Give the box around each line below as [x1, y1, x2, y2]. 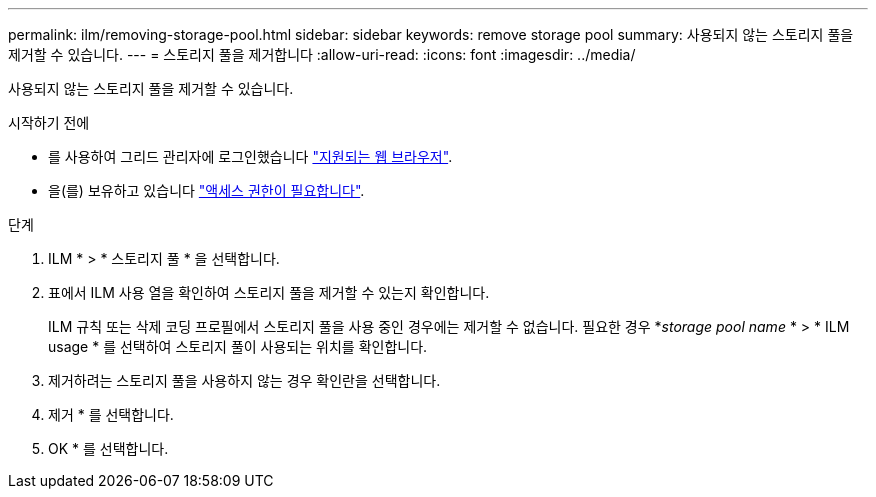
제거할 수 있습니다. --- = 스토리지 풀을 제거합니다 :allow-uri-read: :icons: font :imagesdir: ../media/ [8, 46, 636, 63]
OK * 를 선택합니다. [48, 440, 169, 457]
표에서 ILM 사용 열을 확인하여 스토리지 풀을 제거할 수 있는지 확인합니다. [48, 284, 490, 301]
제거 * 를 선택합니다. [48, 406, 174, 423]
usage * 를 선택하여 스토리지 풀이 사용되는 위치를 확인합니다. [48, 338, 428, 355]
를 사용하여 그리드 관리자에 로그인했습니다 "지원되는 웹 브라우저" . [48, 148, 453, 165]
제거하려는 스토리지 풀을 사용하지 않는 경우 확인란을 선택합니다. [48, 372, 441, 389]
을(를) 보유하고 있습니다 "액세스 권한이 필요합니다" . [48, 182, 365, 199]
